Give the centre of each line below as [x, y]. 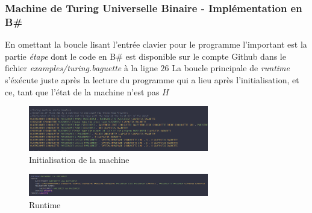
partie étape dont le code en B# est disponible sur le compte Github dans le [145, 56]
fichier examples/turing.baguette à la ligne [81, 68]
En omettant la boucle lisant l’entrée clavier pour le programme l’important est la [156, 44]
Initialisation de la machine [79, 159]
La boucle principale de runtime [231, 68]
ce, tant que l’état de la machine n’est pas [82, 91]
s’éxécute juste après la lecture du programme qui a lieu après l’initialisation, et [152, 79]
